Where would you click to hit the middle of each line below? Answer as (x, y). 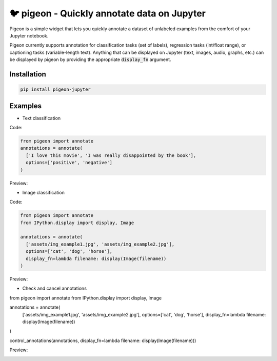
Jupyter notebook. (29, 35)
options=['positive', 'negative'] (69, 163)
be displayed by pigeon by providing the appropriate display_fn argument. (90, 59)
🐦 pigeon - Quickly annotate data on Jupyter (108, 13)
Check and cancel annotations (55, 288)
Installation (28, 74)
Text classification (42, 118)
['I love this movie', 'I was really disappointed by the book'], (111, 155)
